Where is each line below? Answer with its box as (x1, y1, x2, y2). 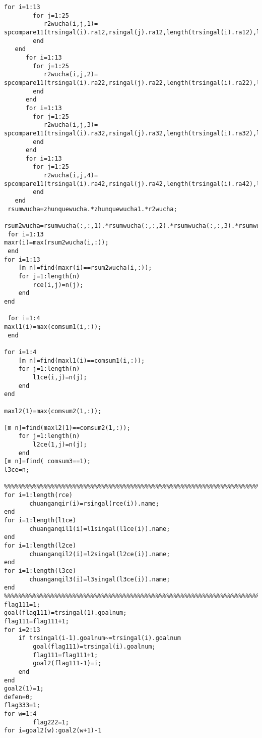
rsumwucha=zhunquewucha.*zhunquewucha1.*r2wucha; (8, 205, 177, 213)
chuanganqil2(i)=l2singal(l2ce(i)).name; (29, 550, 170, 558)
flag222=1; (33, 718, 69, 726)
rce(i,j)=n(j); (33, 281, 84, 288)
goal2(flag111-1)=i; (33, 660, 102, 667)
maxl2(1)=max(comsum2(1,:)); (4, 407, 102, 415)
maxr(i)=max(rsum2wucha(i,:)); (4, 239, 109, 247)
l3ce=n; (4, 466, 30, 474)
